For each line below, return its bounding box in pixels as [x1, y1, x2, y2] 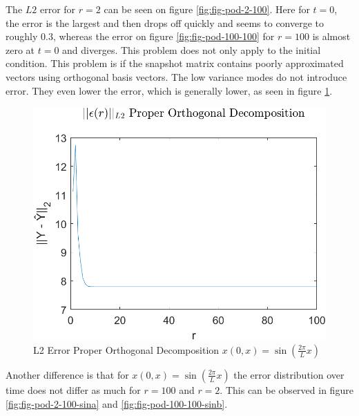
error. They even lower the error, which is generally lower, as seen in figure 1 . [6, 83, 333, 97]
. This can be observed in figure [220, 382, 353, 397]
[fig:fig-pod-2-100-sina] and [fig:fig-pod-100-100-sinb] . [6, 396, 228, 410]
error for [39, 2, 76, 16]
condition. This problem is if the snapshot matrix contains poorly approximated [6, 56, 344, 70]
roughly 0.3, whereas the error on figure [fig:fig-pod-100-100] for [6, 29, 275, 44]
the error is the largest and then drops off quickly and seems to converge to [6, 15, 324, 30]
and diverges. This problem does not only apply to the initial [62, 42, 321, 57]
